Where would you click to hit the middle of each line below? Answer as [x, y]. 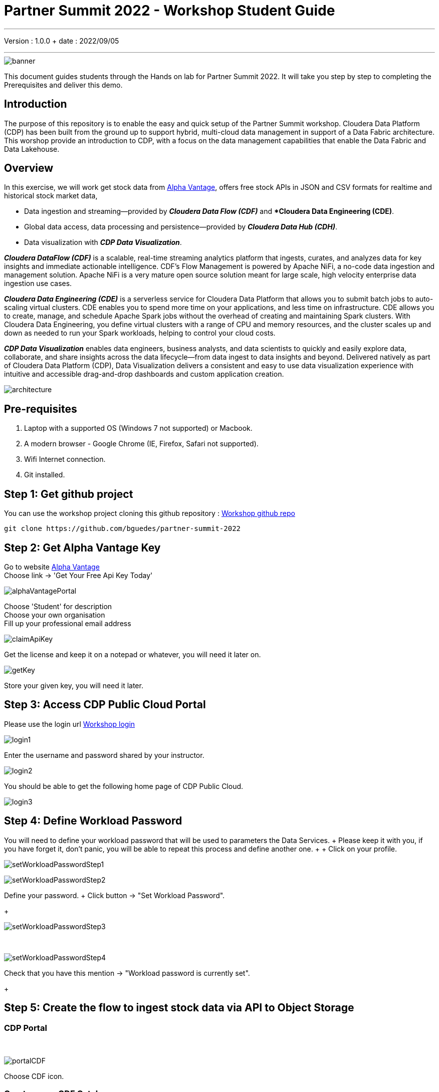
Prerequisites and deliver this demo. [63, 85]
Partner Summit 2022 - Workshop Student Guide [170, 11]
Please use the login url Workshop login [70, 724]
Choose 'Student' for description [58, 606]
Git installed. [45, 475]
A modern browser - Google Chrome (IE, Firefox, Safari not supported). [141, 444]
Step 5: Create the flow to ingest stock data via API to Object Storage [179, 1008]
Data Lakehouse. [32, 149]
